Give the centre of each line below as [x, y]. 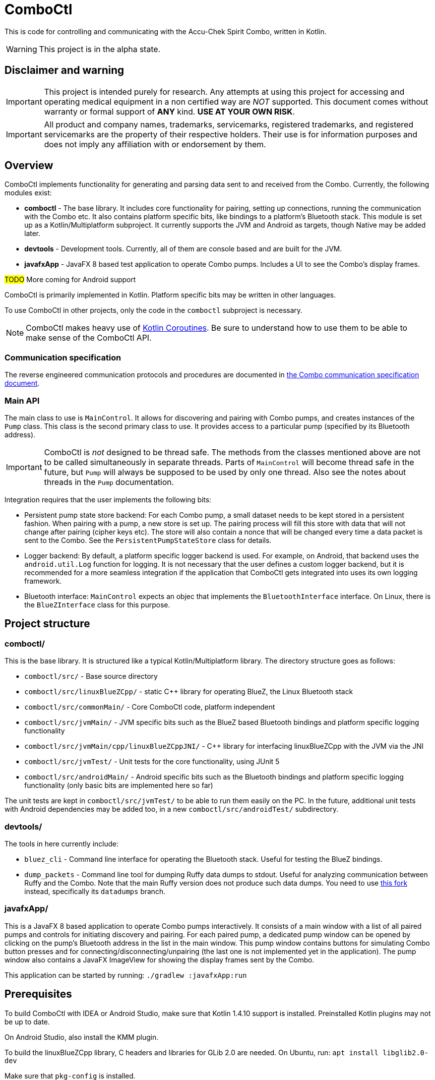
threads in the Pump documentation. [109, 482]
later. [32, 234]
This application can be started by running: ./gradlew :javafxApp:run [126, 975]
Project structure [47, 624]
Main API [22, 400]
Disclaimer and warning [64, 70]
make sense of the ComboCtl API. [89, 338]
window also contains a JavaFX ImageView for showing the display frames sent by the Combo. [159, 960]
